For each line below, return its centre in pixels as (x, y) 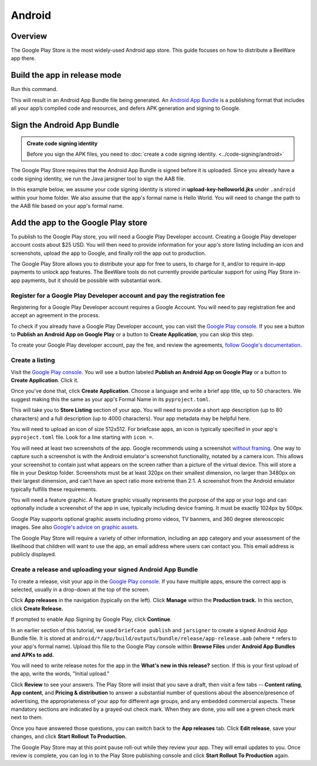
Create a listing (33, 360)
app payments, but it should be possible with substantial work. (87, 280)
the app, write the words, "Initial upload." (60, 674)
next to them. (27, 717)
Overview (29, 36)
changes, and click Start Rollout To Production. (69, 737)
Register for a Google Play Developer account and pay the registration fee (118, 295)
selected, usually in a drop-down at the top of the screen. (80, 589)
